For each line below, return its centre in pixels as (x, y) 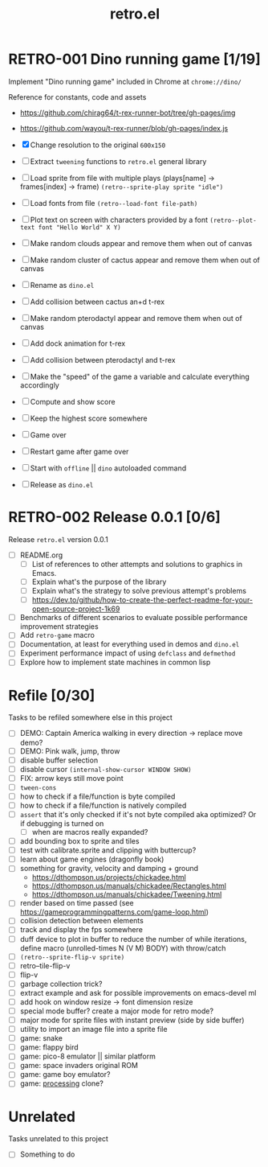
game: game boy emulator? (65, 1075)
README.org (41, 555)
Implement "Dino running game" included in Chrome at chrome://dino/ (125, 81)
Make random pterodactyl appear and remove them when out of (136, 318)
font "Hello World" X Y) (80, 227)
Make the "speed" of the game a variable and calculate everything (140, 376)
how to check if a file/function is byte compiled (97, 796)
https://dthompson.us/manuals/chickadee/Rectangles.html (129, 886)
